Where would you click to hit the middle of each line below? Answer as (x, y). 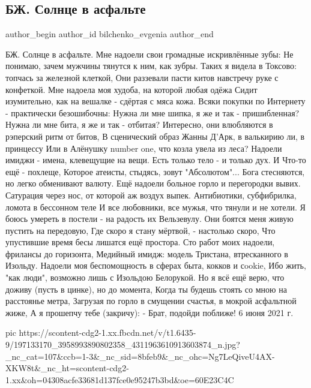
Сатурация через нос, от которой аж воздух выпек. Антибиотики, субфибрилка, (151, 195)
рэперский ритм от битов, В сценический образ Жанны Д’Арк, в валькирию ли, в (155, 136)
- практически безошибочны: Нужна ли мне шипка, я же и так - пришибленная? (152, 112)
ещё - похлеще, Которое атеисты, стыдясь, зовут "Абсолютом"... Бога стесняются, (155, 171)
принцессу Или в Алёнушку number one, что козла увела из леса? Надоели (144, 148)
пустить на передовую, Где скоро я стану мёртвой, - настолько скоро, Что (140, 230)
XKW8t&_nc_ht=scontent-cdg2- (67, 368)
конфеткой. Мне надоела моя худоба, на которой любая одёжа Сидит (131, 89)
